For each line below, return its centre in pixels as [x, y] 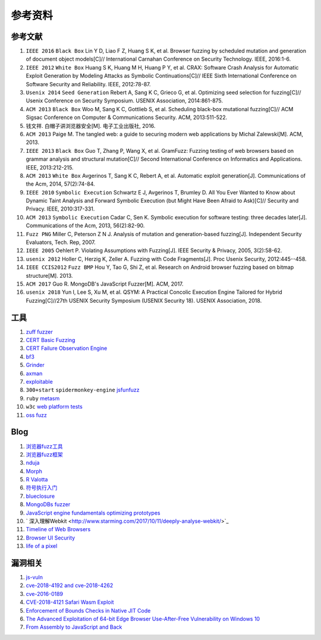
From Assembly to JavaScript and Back [74, 627]
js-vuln [34, 578]
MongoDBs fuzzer [48, 504]
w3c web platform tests [54, 407]
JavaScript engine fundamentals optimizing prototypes [93, 513]
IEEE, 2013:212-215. [50, 167]
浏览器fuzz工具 [44, 446]
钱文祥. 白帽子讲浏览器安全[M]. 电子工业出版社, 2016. [91, 126]
